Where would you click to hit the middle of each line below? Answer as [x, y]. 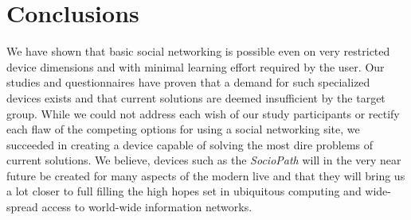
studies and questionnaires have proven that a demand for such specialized [188, 82]
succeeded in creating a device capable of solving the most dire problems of [190, 144]
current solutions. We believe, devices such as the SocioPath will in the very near [204, 160]
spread [22, 207]
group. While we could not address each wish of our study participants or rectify [203, 113]
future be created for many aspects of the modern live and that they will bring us [206, 175]
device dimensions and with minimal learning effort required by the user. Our [196, 66]
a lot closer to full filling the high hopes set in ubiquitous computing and [184, 191]
